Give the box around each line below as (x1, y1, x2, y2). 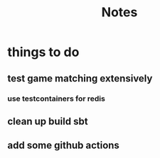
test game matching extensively (7, 72, 153, 84)
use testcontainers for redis (7, 94, 105, 103)
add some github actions (7, 140, 119, 152)
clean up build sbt (7, 115, 88, 128)
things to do (7, 44, 80, 60)
